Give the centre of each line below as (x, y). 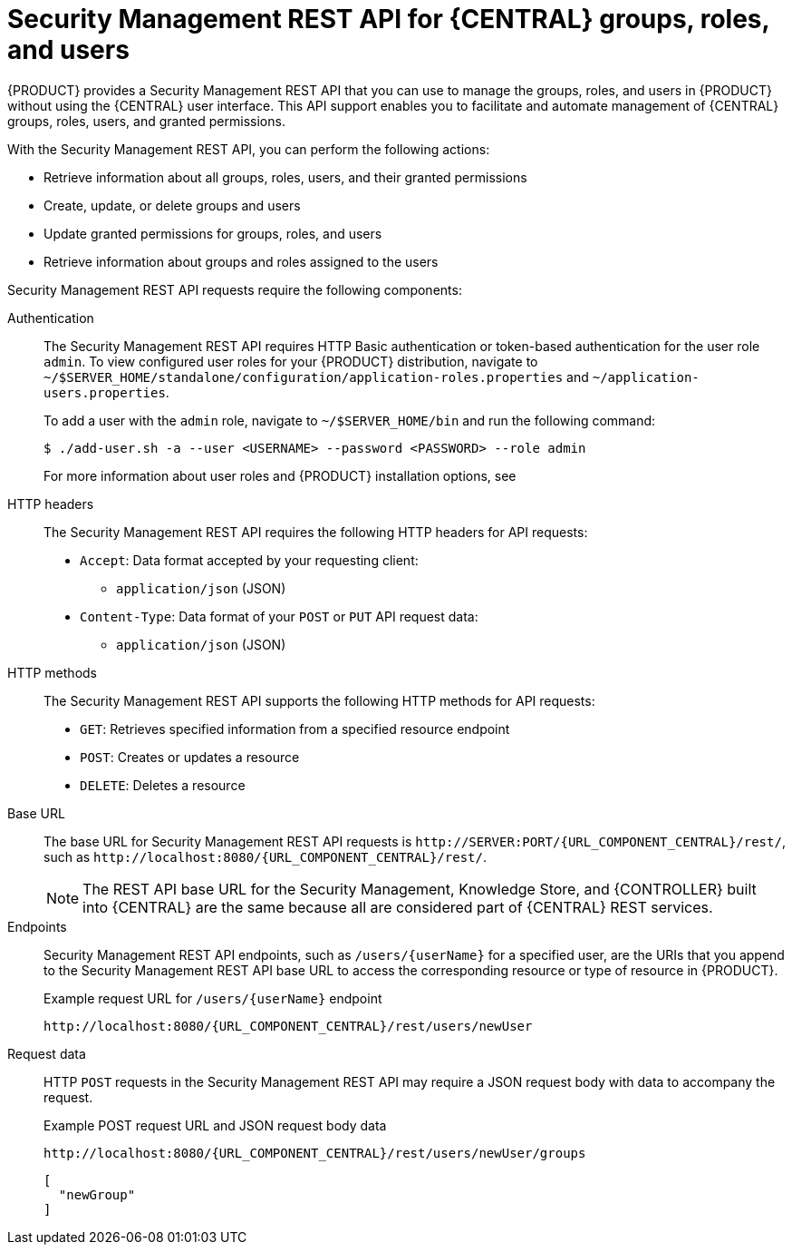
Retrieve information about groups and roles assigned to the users (241, 261)
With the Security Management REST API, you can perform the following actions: (249, 149)
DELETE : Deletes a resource (163, 785)
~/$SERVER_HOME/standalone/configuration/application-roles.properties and (316, 377)
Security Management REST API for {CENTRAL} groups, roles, (389, 19)
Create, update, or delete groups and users (172, 205)
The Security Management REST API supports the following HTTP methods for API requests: (319, 700)
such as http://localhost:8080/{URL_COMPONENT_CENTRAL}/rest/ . (265, 856)
